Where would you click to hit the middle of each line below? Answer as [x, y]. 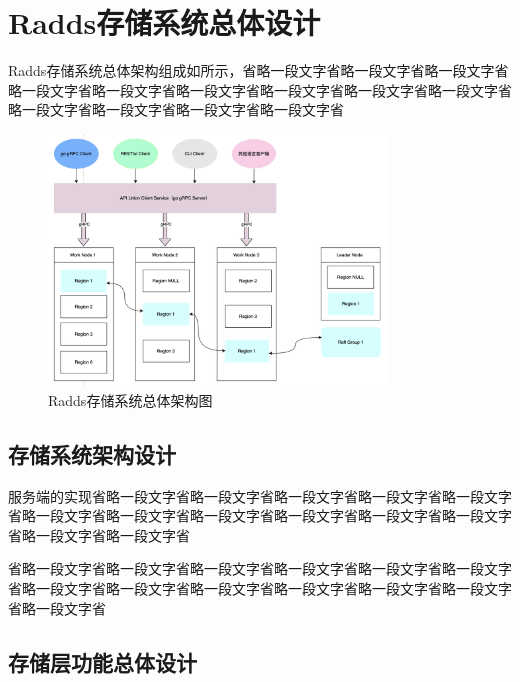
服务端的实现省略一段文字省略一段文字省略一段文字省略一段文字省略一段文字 [260, 495]
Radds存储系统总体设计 [164, 22]
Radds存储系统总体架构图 [130, 399]
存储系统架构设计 [92, 453]
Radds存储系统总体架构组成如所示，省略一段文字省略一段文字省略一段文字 [251, 70]
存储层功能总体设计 [102, 661]
